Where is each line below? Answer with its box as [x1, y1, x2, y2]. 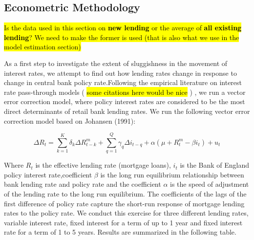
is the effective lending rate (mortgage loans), [35, 160, 171, 170]
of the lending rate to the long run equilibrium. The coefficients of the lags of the [4, 189, 247, 199]
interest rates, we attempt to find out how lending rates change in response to [4, 67, 237, 78]
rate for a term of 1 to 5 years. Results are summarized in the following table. [4, 227, 236, 237]
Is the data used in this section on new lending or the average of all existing [4, 22, 242, 33]
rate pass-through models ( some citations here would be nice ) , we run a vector [4, 87, 246, 97]
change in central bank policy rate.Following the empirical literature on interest [4, 77, 242, 87]
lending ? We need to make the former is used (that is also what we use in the [4, 32, 239, 42]
